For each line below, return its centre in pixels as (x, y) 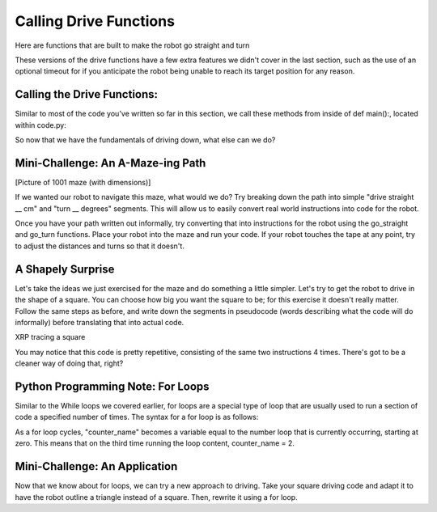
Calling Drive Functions (95, 21)
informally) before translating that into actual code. (100, 322)
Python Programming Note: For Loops (112, 386)
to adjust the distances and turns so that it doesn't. (100, 246)
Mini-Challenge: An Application (96, 466)
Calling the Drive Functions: (86, 94)
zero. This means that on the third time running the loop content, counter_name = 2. (155, 443)
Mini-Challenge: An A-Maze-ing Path (110, 163)
